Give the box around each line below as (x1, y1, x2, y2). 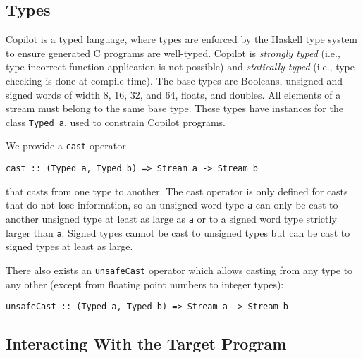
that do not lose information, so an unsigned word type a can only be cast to (6, 197, 338, 212)
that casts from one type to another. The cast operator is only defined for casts (6, 183, 348, 198)
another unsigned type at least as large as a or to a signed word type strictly (6, 211, 337, 226)
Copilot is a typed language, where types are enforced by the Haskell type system (6, 32, 358, 47)
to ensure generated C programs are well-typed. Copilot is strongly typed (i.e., (6, 45, 340, 60)
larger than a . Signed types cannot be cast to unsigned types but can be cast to (6, 225, 350, 240)
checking (6, 73, 42, 87)
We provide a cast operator (6, 138, 126, 153)
